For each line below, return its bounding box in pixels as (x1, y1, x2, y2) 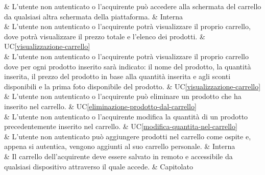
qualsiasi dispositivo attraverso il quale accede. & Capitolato (4, 161, 193, 171)
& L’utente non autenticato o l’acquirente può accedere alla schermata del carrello (4, 1, 261, 11)
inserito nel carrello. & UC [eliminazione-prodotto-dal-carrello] (4, 101, 197, 111)
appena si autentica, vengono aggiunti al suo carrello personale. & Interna (4, 141, 235, 152)
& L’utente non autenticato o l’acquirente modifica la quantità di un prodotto (4, 111, 248, 121)
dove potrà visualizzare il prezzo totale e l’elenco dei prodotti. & (4, 31, 205, 41)
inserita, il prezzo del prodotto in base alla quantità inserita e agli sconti (4, 71, 231, 82)
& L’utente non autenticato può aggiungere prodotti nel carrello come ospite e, (4, 131, 251, 141)
